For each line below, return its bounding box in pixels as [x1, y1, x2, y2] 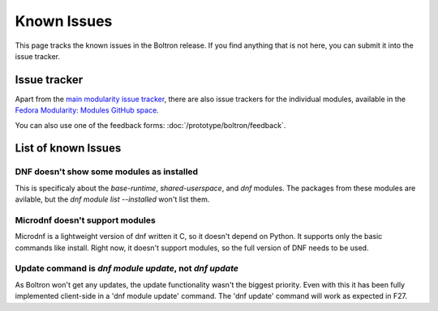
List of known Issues [15, 142, 122, 155]
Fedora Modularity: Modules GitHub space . [15, 105, 160, 115]
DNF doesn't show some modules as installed [15, 166, 199, 177]
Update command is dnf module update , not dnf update [15, 263, 239, 275]
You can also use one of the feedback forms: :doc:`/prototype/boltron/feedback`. [15, 120, 286, 130]
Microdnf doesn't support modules [15, 215, 156, 226]
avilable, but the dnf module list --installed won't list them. [15, 194, 210, 204]
